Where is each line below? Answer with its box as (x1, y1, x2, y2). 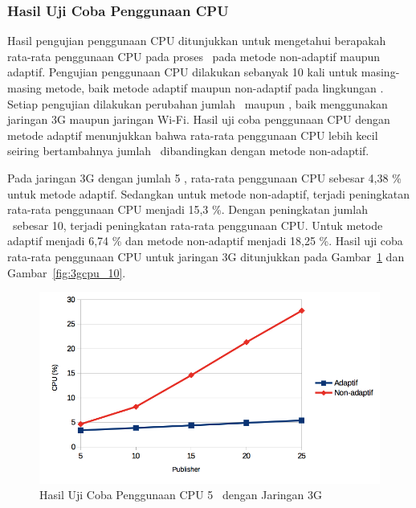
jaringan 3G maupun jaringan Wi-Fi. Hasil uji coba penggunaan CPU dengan (7, 111, 390, 128)
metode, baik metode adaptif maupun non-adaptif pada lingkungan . (45, 80, 384, 96)
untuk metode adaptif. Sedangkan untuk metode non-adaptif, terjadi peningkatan (7, 185, 410, 202)
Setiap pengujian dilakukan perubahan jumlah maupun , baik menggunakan (7, 95, 388, 112)
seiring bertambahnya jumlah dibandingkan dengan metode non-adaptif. (7, 142, 369, 159)
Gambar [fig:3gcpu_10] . (7, 264, 126, 281)
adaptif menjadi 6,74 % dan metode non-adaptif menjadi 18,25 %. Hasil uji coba (7, 232, 403, 249)
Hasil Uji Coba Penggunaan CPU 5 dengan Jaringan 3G (39, 486, 323, 503)
